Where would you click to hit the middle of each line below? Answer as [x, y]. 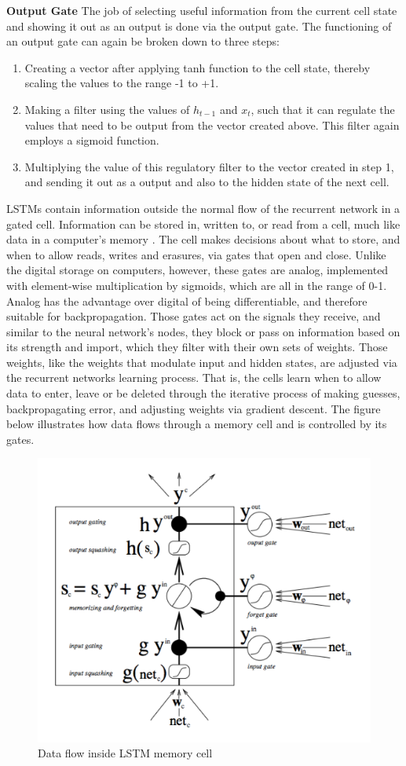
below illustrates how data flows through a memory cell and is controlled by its [197, 424]
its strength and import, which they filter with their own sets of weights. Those [197, 347]
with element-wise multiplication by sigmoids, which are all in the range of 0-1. [197, 285]
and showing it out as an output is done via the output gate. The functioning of [199, 26]
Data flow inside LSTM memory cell [125, 753]
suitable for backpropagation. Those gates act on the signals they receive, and [194, 316]
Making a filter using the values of [107, 109]
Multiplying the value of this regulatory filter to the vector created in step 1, [209, 166]
